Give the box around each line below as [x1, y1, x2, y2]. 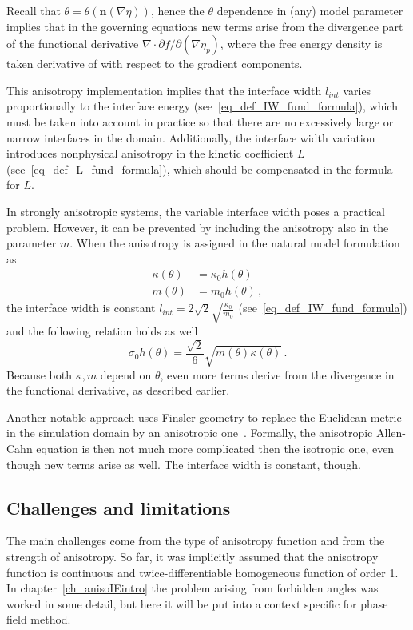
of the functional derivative [6, 35, 139, 52]
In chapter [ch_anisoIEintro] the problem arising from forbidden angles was [6, 580, 379, 596]
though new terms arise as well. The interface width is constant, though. [6, 455, 361, 472]
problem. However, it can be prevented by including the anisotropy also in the [6, 219, 389, 235]
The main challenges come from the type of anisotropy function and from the [6, 532, 385, 549]
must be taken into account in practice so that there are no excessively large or [6, 113, 394, 130]
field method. [6, 611, 71, 628]
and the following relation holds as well [6, 323, 198, 339]
